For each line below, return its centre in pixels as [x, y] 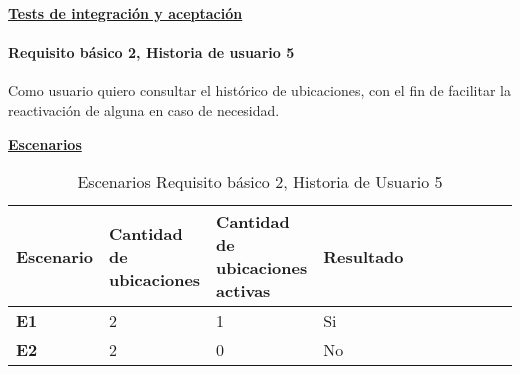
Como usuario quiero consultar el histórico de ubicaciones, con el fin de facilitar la [259, 90]
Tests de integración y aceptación [125, 13]
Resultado [363, 256]
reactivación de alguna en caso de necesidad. [144, 109]
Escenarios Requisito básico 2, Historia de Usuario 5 [260, 182]
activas [243, 291]
